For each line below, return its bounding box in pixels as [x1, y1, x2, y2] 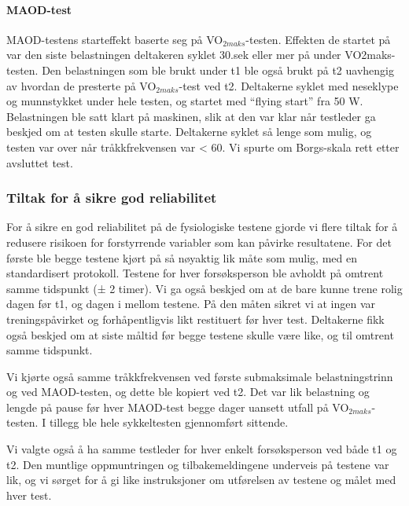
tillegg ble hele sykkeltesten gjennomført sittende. [49, 414, 289, 431]
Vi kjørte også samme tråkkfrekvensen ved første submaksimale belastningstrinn [6, 368, 393, 384]
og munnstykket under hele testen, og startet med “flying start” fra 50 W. [6, 93, 363, 109]
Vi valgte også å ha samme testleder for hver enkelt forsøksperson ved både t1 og [6, 441, 397, 457]
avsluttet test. [6, 154, 73, 170]
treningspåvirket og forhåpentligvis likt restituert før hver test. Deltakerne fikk [6, 310, 385, 327]
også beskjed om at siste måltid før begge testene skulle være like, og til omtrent [6, 326, 394, 343]
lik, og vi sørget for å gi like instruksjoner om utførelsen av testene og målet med [6, 471, 396, 488]
